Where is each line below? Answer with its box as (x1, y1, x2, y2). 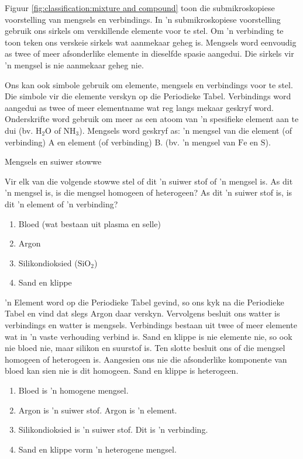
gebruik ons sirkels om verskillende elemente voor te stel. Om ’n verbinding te (5, 25, 284, 37)
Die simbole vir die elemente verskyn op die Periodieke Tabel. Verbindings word (5, 90, 291, 102)
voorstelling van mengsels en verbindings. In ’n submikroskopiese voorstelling (5, 13, 281, 25)
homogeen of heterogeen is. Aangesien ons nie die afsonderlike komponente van (5, 353, 287, 365)
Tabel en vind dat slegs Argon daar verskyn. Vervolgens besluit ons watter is (5, 307, 280, 319)
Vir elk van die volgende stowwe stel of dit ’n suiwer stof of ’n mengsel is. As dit (5, 175, 293, 187)
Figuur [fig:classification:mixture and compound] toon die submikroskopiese (5, 2, 275, 13)
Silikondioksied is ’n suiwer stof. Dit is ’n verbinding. (18, 423, 208, 436)
